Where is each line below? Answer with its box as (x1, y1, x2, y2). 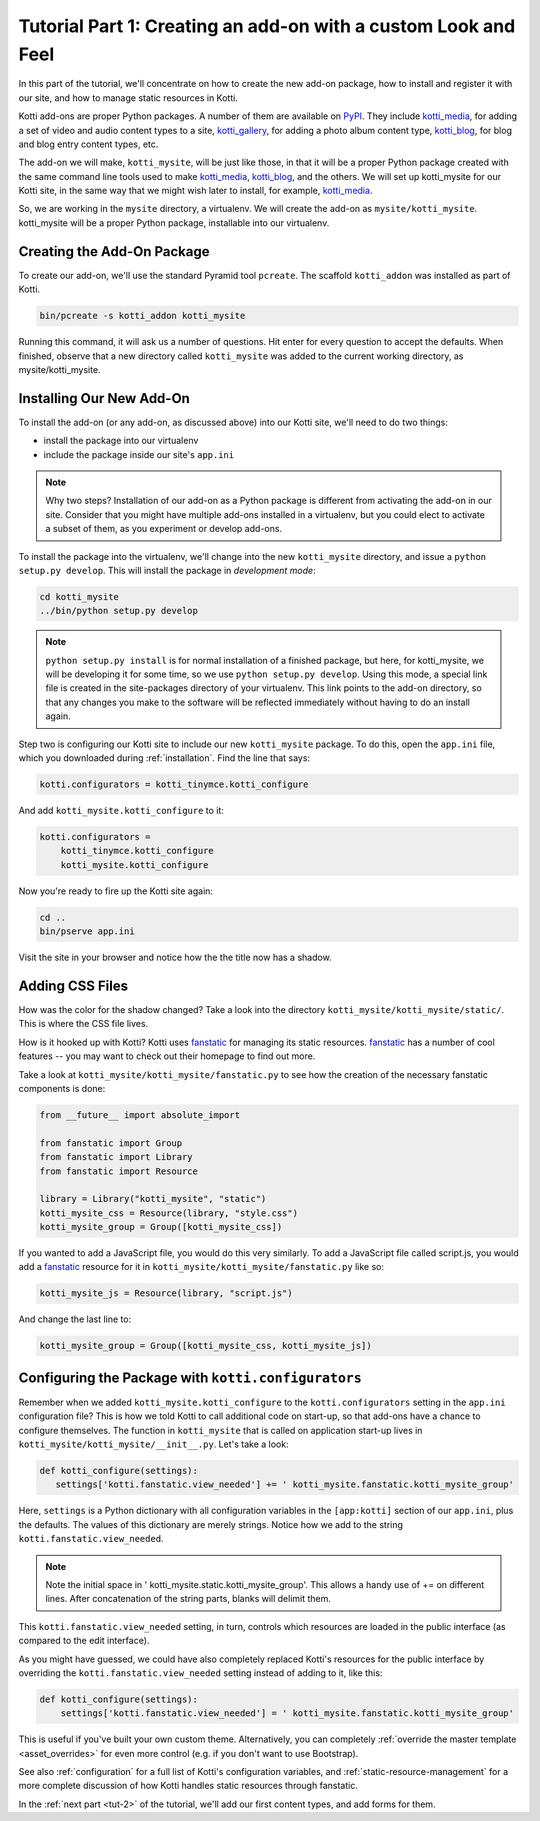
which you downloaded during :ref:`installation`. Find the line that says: (18, 752, 310, 764)
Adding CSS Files (18, 977, 129, 994)
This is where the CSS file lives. (18, 1018, 149, 1030)
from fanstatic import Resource (39, 1165, 199, 1177)
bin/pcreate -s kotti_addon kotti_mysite (39, 310, 246, 322)
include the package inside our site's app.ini (43, 448, 235, 460)
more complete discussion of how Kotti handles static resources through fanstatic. (18, 1780, 359, 1792)
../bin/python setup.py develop (39, 605, 199, 617)
